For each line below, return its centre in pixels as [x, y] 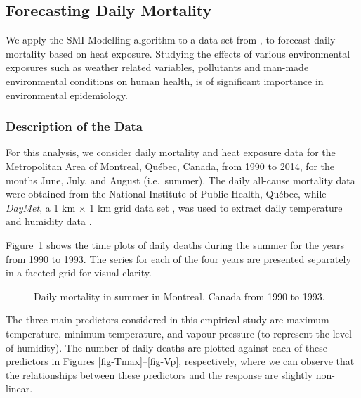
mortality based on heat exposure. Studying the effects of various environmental [178, 53]
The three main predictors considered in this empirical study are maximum [168, 320]
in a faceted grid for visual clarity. [79, 272]
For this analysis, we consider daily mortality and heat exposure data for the [171, 152]
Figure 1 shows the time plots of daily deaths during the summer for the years [175, 244]
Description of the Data [74, 126]
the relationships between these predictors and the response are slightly [159, 374]
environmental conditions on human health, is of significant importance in [165, 81]
